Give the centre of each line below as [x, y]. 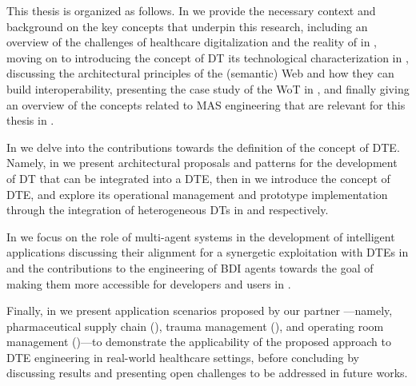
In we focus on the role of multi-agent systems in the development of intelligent [201, 236]
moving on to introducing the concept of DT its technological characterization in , [208, 57]
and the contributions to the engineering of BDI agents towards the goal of [190, 267]
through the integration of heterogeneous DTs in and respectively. [168, 210]
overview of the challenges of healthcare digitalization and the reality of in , [192, 42]
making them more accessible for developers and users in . [149, 283]
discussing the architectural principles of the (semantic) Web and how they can [200, 73]
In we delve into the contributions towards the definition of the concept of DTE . [203, 147]
